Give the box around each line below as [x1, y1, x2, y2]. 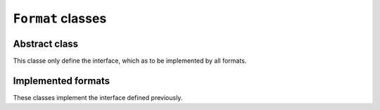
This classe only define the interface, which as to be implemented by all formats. [13, 56, 247, 65]
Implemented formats [13, 75, 110, 87]
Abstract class [13, 37, 79, 49]
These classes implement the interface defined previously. [13, 93, 183, 102]
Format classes [13, 11, 107, 26]
